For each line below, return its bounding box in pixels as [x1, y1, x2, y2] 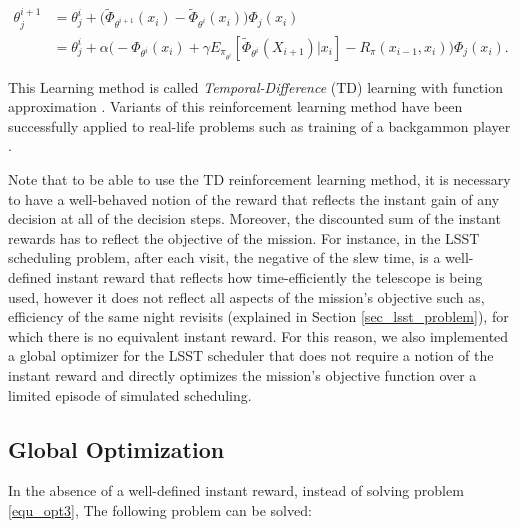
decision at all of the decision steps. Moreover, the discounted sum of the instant [8, 208, 501, 229]
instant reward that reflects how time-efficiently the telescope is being [56, 267, 483, 288]
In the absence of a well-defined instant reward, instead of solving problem [8, 480, 464, 501]
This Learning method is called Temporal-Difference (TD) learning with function [8, 76, 503, 97]
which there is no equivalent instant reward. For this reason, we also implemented [8, 325, 509, 346]
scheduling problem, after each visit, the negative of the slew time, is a [8, 247, 441, 268]
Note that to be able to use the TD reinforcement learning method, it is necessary [8, 169, 511, 190]
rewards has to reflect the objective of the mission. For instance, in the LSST [8, 227, 480, 248]
